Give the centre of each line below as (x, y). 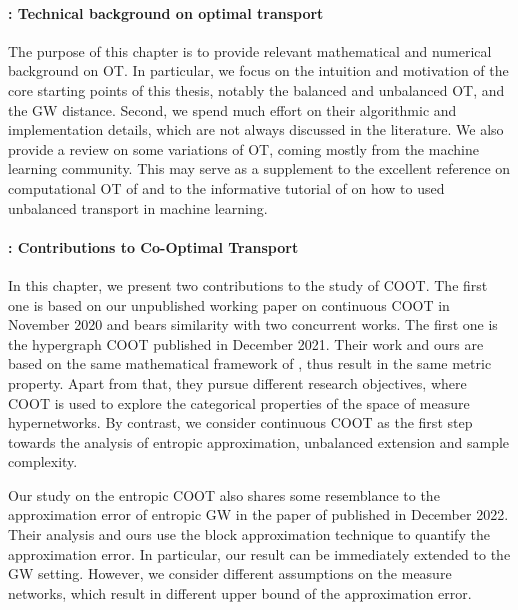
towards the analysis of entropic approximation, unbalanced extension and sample (259, 441)
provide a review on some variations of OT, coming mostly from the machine (243, 148)
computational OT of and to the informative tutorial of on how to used (226, 187)
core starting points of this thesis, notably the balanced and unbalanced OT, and (256, 89)
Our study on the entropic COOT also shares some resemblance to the (224, 494)
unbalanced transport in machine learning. (138, 207)
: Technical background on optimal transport (166, 12)
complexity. (43, 461)
